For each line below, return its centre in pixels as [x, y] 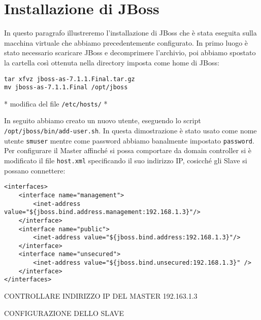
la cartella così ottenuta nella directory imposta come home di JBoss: [112, 62]
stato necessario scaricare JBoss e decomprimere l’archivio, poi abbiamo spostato [130, 52]
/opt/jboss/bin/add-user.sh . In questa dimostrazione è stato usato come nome [130, 131]
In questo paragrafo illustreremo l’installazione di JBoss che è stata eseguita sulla [130, 33]
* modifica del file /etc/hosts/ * [56, 103]
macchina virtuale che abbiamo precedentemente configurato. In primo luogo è [126, 42]
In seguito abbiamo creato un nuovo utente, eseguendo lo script [103, 120]
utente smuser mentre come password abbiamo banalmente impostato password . [129, 140]
